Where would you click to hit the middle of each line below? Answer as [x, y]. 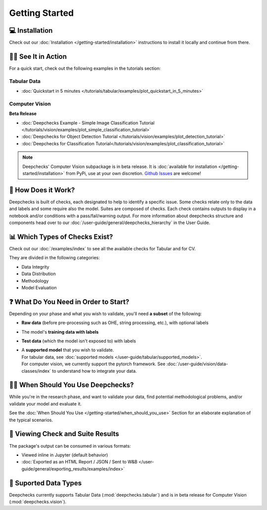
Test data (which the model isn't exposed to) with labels [79, 341]
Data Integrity [35, 267]
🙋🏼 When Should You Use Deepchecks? [71, 385]
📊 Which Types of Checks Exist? [61, 237]
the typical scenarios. [31, 420]
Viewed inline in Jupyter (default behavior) [65, 455]
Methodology [35, 281]
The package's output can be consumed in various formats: [70, 446]
